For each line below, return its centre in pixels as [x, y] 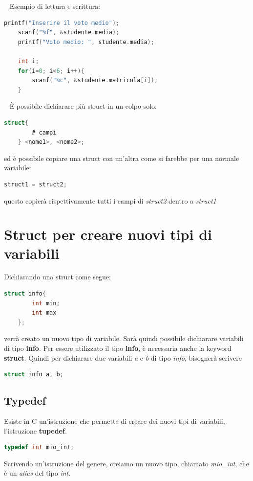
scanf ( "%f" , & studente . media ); [69, 33]
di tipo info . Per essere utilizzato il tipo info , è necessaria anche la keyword [118, 348]
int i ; [28, 61]
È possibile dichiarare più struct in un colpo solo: [83, 106]
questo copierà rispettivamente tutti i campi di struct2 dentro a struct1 [110, 200]
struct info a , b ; [34, 375]
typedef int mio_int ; [39, 447]
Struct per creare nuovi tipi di [108, 234]
